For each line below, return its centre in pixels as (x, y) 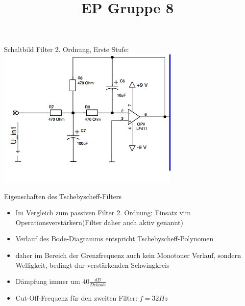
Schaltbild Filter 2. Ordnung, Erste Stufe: (66, 49)
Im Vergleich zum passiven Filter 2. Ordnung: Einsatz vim (103, 213)
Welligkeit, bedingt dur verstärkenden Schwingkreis (92, 265)
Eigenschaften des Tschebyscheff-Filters (63, 196)
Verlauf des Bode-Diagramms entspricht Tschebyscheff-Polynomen (114, 239)
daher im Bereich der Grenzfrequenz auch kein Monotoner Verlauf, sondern (128, 255)
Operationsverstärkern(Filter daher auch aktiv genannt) (99, 222)
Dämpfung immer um (48, 281)
